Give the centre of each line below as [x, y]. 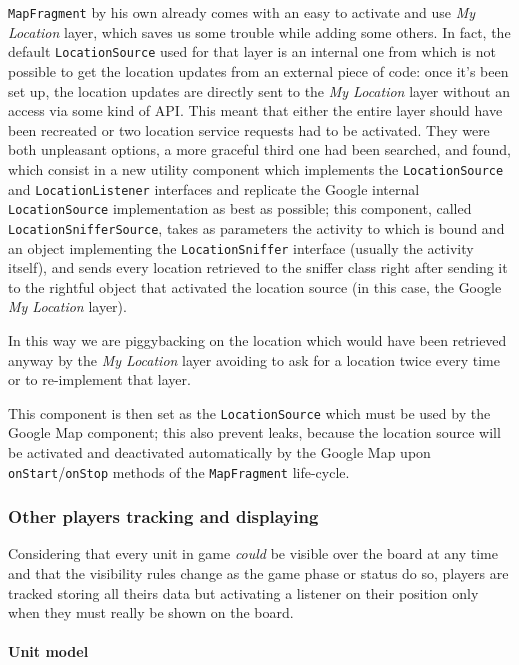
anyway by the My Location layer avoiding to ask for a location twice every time [254, 359]
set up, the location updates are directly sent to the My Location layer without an [259, 90]
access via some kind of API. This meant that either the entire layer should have [255, 110]
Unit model [48, 651]
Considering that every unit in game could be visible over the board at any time [253, 553]
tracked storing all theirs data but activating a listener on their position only [243, 592]
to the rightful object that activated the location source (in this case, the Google [255, 286]
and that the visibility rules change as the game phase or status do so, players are [258, 573]
